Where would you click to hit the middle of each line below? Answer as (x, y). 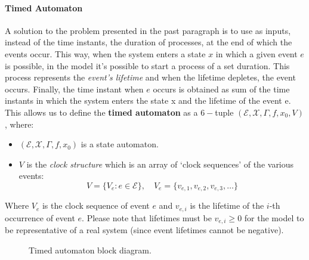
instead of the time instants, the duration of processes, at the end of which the (149, 42)
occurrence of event (40, 217)
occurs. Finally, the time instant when (74, 89)
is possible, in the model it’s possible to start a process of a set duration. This (147, 65)
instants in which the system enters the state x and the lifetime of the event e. (148, 100)
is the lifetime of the (227, 205)
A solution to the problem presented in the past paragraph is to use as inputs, (148, 30)
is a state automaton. (120, 144)
